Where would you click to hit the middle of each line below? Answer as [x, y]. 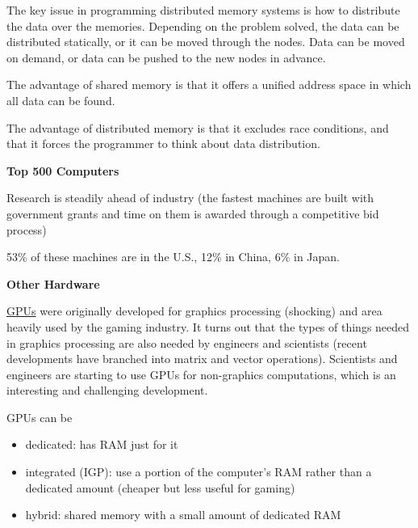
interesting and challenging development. [107, 390]
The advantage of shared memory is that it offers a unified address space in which [209, 84]
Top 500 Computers [63, 170]
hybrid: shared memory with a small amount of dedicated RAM [183, 515]
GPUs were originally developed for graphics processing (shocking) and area [194, 311]
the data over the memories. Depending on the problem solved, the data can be [203, 25]
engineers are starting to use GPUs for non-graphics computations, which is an [201, 374]
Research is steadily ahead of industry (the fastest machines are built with [190, 198]
